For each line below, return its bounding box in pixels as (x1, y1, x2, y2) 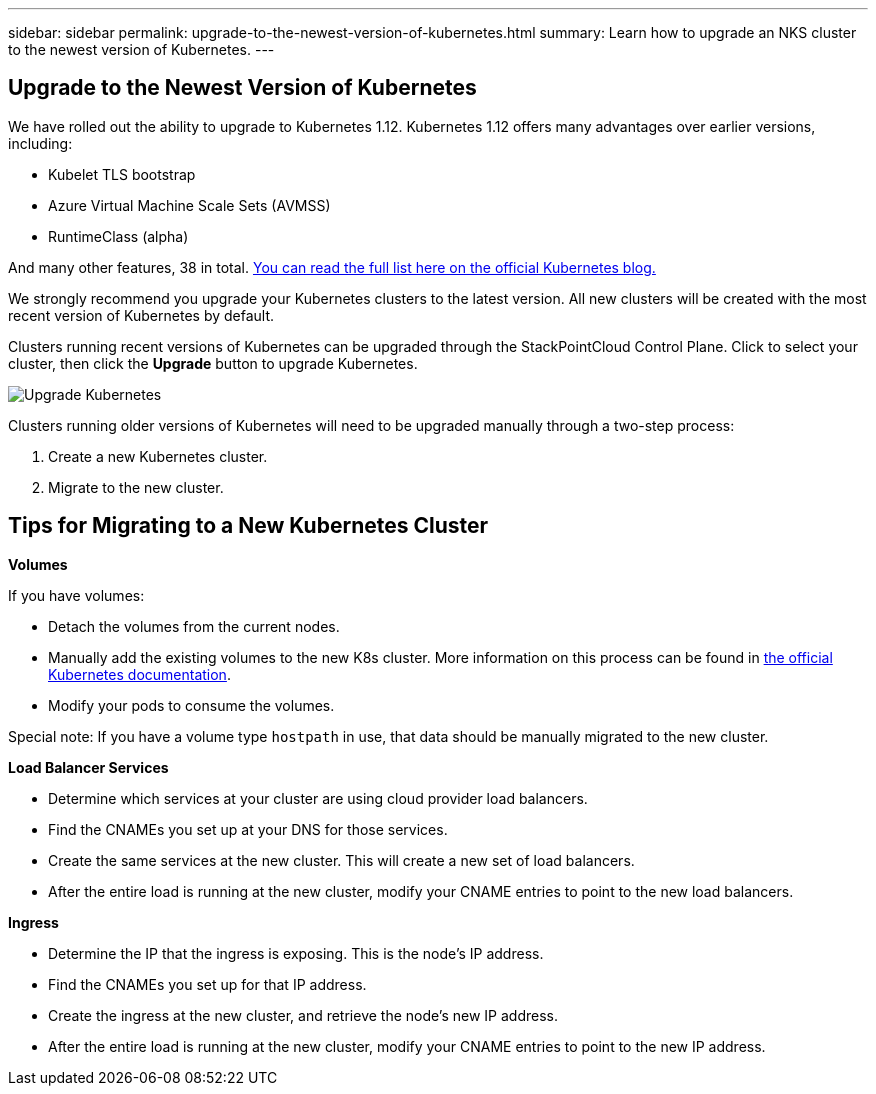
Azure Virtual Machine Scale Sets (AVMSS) (48, 196, 331, 214)
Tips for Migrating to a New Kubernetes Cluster (8, 513, 489, 539)
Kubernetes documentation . (48, 665, 231, 683)
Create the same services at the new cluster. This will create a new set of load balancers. (48, 851, 635, 869)
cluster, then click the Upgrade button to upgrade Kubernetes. (8, 354, 418, 372)
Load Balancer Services (8, 758, 169, 776)
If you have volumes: (8, 586, 145, 604)
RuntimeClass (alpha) (48, 227, 189, 245)
